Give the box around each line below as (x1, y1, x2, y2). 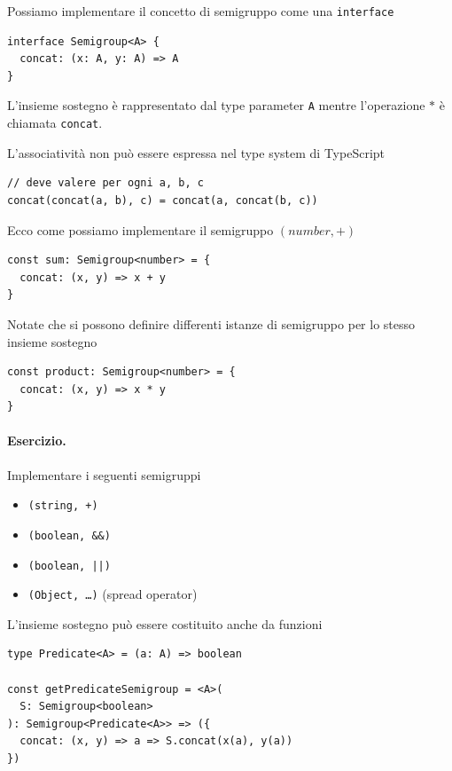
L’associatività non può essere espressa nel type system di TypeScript (7, 143, 386, 161)
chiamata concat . (7, 114, 103, 132)
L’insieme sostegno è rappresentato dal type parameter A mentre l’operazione (7, 96, 425, 114)
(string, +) (27, 500, 98, 513)
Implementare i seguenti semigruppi (7, 465, 201, 484)
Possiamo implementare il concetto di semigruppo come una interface (7, 2, 394, 20)
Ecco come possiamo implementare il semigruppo (7, 220, 274, 239)
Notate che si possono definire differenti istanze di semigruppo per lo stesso (7, 314, 416, 333)
